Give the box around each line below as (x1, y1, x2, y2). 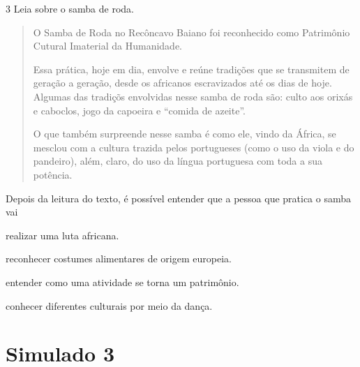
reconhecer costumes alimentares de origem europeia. (6, 251, 232, 266)
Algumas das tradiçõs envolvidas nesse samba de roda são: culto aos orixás (33, 89, 353, 103)
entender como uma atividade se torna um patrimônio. (6, 274, 239, 289)
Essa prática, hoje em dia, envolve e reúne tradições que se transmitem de (33, 61, 350, 76)
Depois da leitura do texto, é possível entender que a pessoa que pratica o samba (6, 190, 352, 205)
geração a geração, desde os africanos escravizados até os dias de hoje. (33, 75, 332, 90)
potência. (33, 167, 73, 181)
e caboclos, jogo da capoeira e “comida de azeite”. (33, 103, 246, 117)
